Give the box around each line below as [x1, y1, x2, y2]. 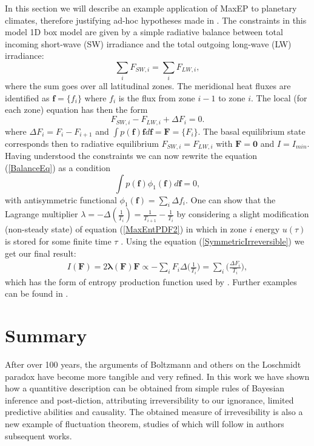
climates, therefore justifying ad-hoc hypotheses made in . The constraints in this [5, 13, 307, 26]
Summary [5, 323, 87, 348]
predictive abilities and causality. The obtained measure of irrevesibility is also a [5, 405, 303, 418]
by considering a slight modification [176, 208, 309, 220]
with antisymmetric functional [5, 193, 117, 206]
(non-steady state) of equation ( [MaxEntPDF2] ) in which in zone [5, 223, 247, 235]
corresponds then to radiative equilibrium [5, 137, 159, 149]
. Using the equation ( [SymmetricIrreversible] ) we [121, 235, 304, 248]
